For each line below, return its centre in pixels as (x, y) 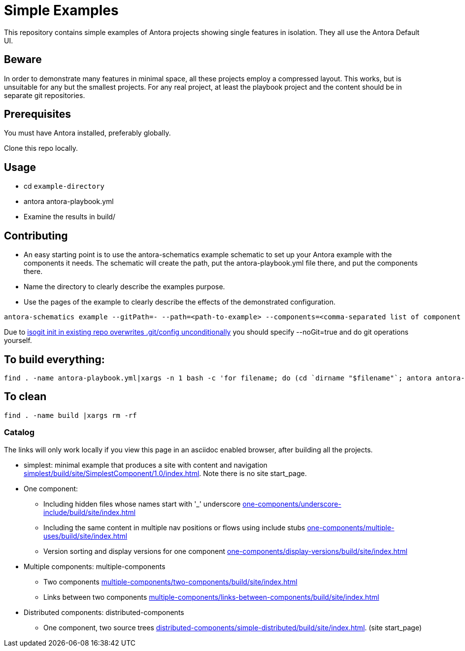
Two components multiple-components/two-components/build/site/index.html (170, 582)
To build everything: (54, 359)
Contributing (36, 236)
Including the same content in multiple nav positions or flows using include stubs (174, 527)
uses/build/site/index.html (85, 536)
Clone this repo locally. (41, 148)
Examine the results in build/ (69, 217)
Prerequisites (37, 114)
